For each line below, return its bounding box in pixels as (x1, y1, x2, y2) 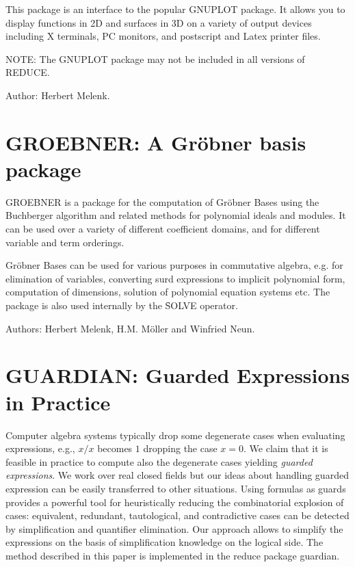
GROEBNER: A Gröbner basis (5, 128, 306, 156)
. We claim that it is (244, 441, 328, 456)
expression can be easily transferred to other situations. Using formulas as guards (5, 481, 346, 495)
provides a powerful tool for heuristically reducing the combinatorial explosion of (5, 495, 344, 509)
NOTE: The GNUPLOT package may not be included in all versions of (5, 51, 305, 66)
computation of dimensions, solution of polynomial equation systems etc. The (5, 285, 330, 299)
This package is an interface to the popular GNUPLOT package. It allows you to (5, 2, 345, 16)
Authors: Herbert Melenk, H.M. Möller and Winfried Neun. (5, 321, 255, 335)
